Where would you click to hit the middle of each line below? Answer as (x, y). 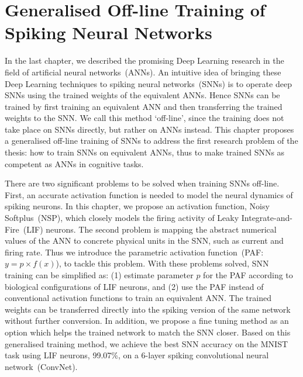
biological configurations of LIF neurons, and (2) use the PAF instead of (134, 286)
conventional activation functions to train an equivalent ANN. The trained (138, 298)
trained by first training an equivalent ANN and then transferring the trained (144, 106)
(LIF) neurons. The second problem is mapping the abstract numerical (150, 229)
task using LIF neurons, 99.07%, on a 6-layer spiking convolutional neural (137, 355)
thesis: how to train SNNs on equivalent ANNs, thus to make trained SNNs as (145, 152)
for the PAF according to (248, 275)
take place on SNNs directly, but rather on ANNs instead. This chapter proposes (149, 129)
